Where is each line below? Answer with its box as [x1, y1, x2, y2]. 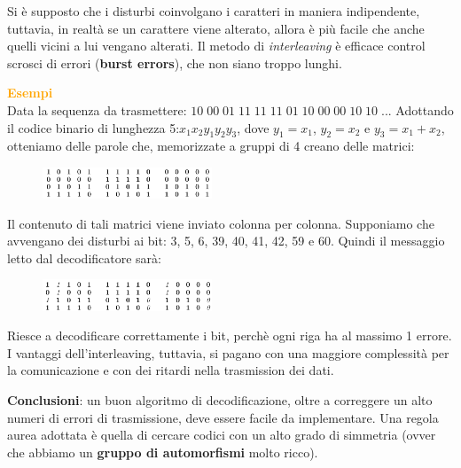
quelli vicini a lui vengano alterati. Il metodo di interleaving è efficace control [7, 36, 426, 55]
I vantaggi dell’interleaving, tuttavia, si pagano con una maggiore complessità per [7, 343, 449, 362]
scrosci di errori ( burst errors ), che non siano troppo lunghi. [7, 53, 342, 72]
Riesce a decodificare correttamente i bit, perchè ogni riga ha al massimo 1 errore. [7, 326, 452, 345]
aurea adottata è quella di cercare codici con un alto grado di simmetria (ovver [7, 425, 436, 444]
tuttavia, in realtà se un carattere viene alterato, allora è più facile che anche [7, 19, 425, 37]
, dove [237, 118, 270, 136]
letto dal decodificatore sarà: [7, 248, 161, 267]
